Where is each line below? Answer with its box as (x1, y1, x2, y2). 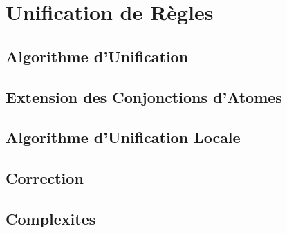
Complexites (6, 207, 96, 229)
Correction (6, 167, 84, 189)
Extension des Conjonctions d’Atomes (6, 86, 282, 107)
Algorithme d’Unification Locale (6, 127, 241, 148)
